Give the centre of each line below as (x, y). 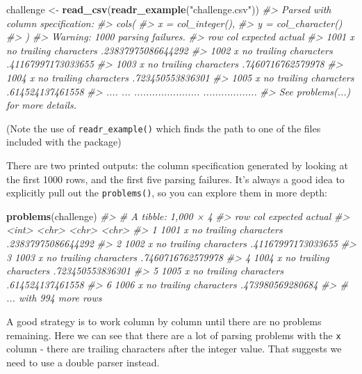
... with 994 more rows (54, 298)
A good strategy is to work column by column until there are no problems (164, 321)
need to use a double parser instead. (83, 362)
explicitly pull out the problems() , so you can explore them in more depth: (167, 193)
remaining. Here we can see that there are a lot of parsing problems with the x (174, 335)
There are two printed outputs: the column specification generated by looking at (177, 165)
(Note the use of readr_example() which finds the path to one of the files (164, 128)
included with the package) (64, 142)
